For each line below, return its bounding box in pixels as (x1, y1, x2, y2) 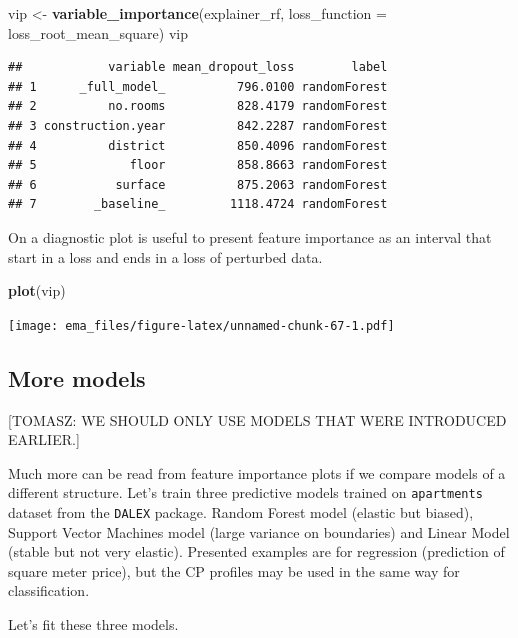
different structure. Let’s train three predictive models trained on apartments (8, 482, 483, 503)
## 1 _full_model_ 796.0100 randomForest (8, 79, 388, 94)
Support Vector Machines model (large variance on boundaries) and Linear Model (8, 521, 510, 542)
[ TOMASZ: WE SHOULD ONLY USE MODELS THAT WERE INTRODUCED (8, 409, 507, 430)
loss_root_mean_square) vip (8, 22, 188, 43)
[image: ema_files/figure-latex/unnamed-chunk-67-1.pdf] (8, 318, 395, 333)
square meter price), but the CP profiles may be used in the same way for (8, 560, 460, 581)
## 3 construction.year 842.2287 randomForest (8, 118, 388, 133)
